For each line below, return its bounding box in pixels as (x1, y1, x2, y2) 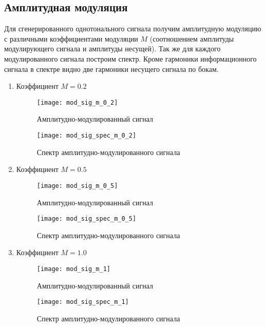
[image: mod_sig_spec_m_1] (36, 298, 129, 306)
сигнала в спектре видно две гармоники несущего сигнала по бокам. (4, 63, 219, 74)
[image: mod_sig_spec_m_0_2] (36, 132, 137, 140)
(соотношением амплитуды (149, 33, 234, 44)
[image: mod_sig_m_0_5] (36, 182, 118, 189)
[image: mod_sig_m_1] (36, 265, 110, 273)
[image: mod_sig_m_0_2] (36, 99, 118, 106)
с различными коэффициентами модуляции (4, 33, 138, 44)
